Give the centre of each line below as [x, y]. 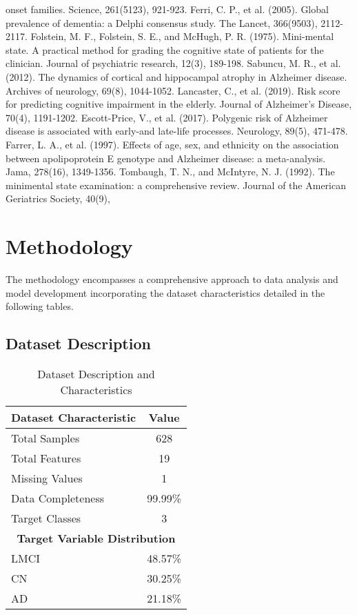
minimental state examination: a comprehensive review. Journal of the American [176, 185]
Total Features [46, 458]
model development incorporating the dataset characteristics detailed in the [165, 292]
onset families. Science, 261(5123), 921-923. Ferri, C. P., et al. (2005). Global [167, 9]
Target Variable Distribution [96, 538]
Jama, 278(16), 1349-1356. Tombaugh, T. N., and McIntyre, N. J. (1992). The [170, 172]
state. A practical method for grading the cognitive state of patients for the [165, 49]
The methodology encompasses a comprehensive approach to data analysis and [172, 279]
